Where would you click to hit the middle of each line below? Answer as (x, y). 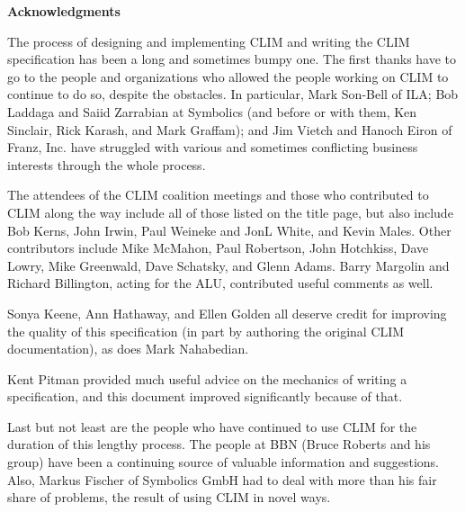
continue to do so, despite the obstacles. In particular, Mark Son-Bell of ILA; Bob (233, 94)
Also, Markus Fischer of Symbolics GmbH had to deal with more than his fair (222, 479)
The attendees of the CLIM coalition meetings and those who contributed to (218, 195)
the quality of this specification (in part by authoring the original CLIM (206, 331)
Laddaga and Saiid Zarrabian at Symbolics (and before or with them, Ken (212, 111)
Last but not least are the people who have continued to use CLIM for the (212, 426)
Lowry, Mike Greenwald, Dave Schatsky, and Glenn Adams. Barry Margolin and (228, 265)
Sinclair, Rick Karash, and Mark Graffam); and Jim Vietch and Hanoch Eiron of (230, 129)
